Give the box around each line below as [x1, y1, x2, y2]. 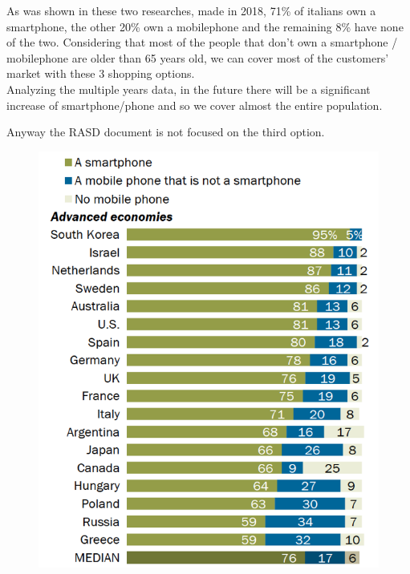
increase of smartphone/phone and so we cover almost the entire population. [6, 96, 383, 113]
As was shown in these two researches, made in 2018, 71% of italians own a [6, 2, 376, 18]
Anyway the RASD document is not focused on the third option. [6, 123, 325, 140]
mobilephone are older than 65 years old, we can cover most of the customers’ [6, 49, 389, 66]
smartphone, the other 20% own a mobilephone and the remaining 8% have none [6, 18, 404, 34]
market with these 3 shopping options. [6, 65, 195, 82]
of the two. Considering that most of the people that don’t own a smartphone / [6, 34, 398, 51]
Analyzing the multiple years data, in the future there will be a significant [6, 80, 371, 97]
